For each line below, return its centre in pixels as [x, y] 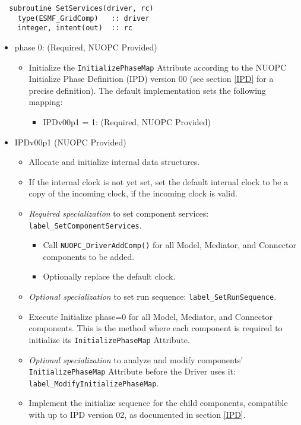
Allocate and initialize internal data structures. [114, 162]
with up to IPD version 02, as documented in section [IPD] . [137, 415]
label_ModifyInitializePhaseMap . [94, 383]
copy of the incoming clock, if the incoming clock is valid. [133, 193]
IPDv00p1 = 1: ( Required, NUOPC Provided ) [127, 122]
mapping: [46, 102]
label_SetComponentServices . [85, 225]
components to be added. [89, 256]
